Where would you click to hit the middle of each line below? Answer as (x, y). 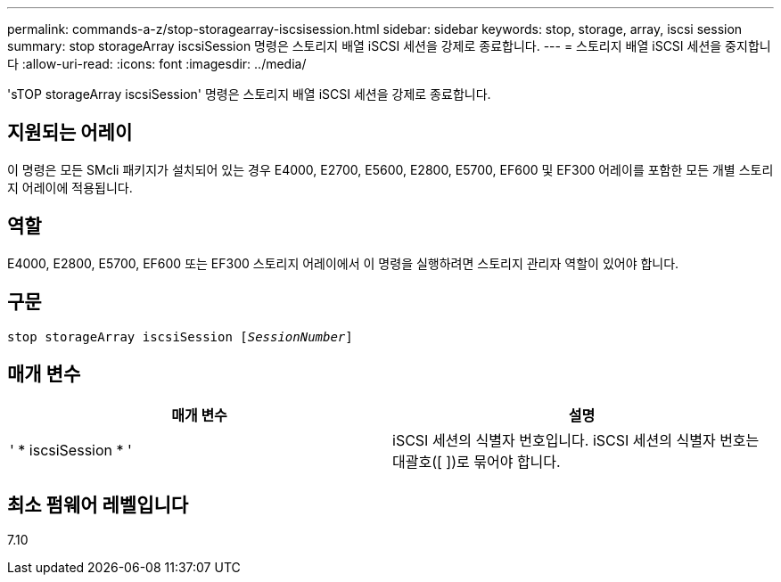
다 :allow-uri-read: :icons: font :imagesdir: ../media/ (157, 64)
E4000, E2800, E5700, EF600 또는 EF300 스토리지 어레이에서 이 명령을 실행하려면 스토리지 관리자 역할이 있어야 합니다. (343, 263)
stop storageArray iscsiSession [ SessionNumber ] (180, 336)
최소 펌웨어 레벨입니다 (98, 504)
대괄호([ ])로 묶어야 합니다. (477, 462)
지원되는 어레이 (70, 133)
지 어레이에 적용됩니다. (70, 187)
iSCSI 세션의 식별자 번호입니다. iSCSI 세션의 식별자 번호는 (576, 441)
